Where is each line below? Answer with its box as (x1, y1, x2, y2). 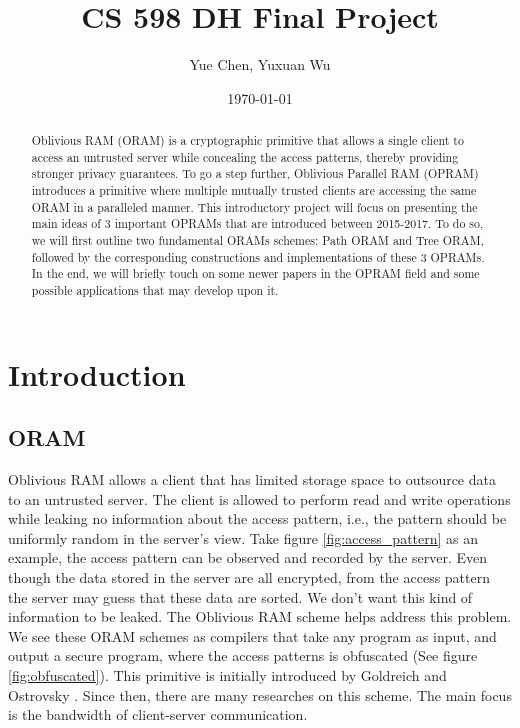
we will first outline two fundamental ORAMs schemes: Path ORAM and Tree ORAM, (31, 232, 484, 249)
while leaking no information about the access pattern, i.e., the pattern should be (8, 508, 507, 529)
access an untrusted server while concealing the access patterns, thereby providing (31, 148, 459, 165)
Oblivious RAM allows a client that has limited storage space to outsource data (8, 469, 496, 490)
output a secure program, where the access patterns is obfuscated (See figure (8, 645, 478, 666)
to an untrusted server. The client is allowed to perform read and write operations (8, 488, 511, 509)
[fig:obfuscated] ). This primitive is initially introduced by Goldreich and (8, 665, 447, 685)
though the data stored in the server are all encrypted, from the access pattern (8, 567, 491, 588)
